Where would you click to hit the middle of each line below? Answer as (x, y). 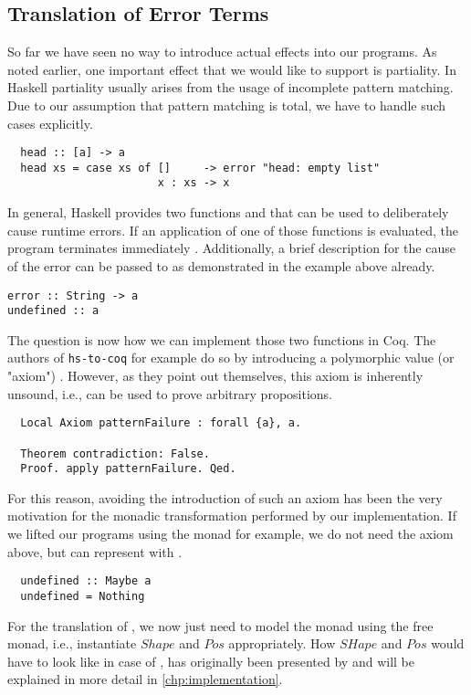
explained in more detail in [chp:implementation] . (145, 679)
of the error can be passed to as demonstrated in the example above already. (221, 265)
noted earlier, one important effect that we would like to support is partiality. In (232, 69)
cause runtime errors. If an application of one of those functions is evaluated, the (233, 230)
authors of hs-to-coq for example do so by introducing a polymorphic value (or (231, 358)
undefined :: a (53, 311)
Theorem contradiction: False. (115, 453)
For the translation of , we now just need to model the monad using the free (220, 625)
